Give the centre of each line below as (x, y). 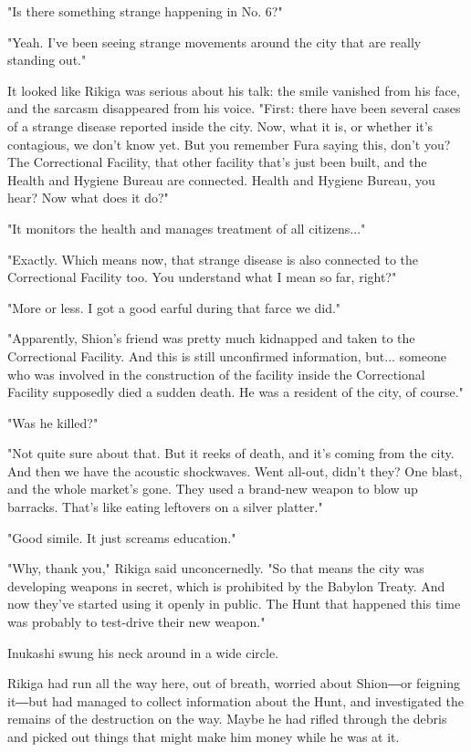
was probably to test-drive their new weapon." (136, 622)
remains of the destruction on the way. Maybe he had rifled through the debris (227, 719)
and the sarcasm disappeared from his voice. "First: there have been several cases (234, 108)
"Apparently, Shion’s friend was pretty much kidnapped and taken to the (211, 338)
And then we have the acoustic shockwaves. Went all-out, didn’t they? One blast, (235, 470)
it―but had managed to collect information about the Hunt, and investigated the (235, 700)
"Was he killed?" (53, 422)
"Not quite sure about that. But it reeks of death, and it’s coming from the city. (231, 453)
